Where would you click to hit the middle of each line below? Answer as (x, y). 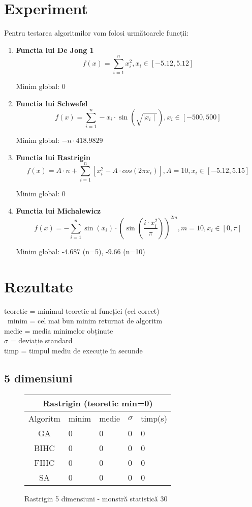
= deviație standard (41, 340)
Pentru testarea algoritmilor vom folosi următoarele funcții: (97, 33)
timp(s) (154, 418)
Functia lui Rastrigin (53, 157)
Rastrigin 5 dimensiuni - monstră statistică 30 (96, 498)
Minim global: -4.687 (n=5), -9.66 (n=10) (81, 251)
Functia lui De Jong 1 (55, 50)
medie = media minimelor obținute (59, 330)
